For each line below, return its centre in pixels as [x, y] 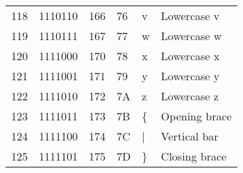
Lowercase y [190, 76]
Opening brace [196, 116]
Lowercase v [190, 16]
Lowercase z [190, 96]
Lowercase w [191, 36]
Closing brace [194, 156]
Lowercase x [190, 56]
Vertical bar [190, 136]
